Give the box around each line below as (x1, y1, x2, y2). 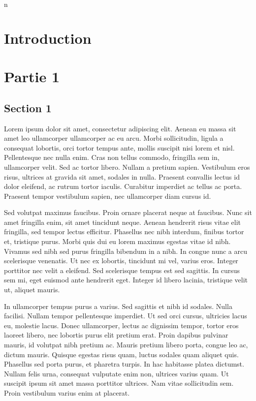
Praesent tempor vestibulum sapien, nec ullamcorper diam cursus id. (4, 190, 211, 201)
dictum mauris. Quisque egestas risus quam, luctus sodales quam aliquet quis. (4, 349, 239, 359)
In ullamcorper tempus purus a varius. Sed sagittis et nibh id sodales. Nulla (4, 301, 232, 311)
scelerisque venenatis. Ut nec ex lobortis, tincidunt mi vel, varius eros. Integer (4, 255, 238, 266)
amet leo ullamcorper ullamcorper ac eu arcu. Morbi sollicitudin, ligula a (4, 133, 224, 143)
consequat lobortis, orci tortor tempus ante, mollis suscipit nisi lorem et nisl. (4, 142, 235, 153)
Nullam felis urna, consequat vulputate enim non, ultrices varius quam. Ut (4, 368, 229, 378)
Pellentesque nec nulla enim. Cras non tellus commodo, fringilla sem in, (4, 152, 220, 162)
